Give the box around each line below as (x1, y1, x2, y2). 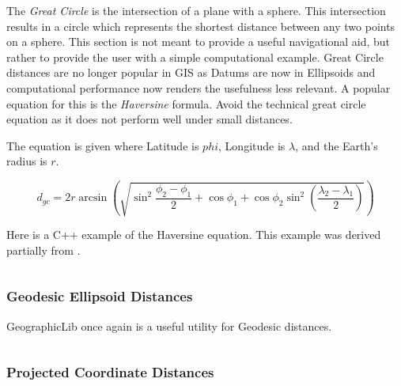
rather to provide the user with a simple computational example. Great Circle (6, 48, 384, 65)
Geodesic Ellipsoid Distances (6, 286, 193, 306)
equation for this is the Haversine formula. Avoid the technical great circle (6, 95, 366, 112)
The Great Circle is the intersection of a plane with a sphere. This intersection (6, 2, 386, 18)
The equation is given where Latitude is (6, 137, 199, 153)
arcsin (78, 192, 108, 204)
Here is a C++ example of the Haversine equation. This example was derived (6, 226, 381, 243)
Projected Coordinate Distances (6, 362, 214, 382)
